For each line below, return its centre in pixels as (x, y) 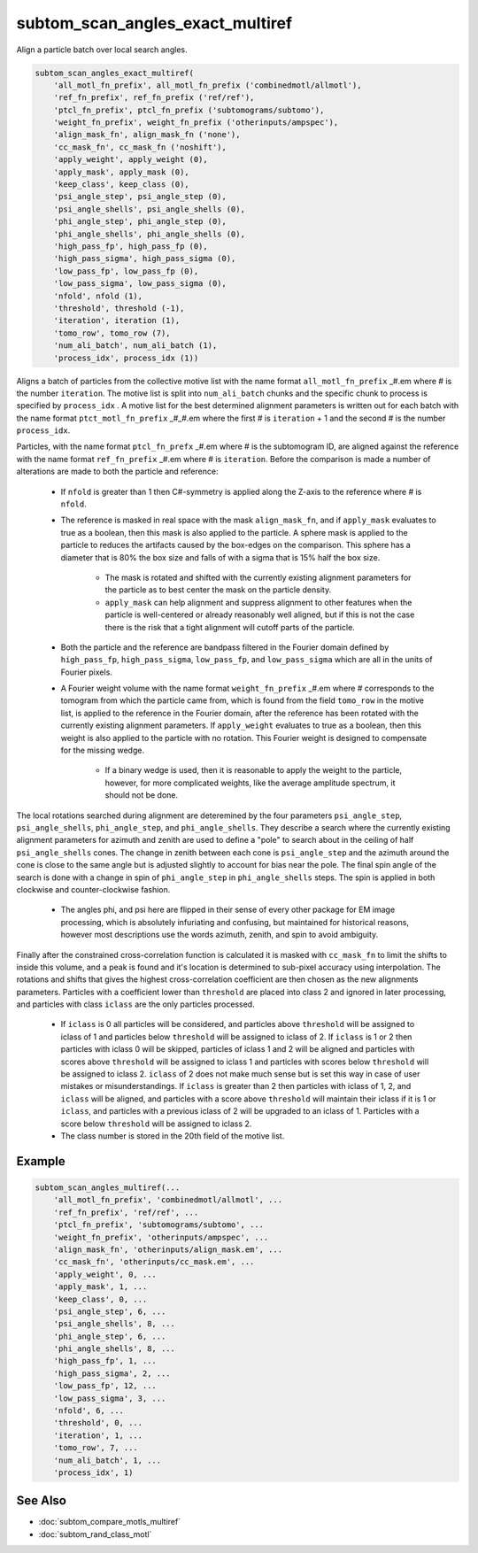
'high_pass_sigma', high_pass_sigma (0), (145, 259)
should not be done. (142, 795)
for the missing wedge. (103, 750)
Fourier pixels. (86, 672)
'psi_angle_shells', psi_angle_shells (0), (149, 209)
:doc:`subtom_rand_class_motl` (95, 1534)
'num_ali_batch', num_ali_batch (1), (135, 346)
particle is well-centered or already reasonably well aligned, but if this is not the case (260, 614)
